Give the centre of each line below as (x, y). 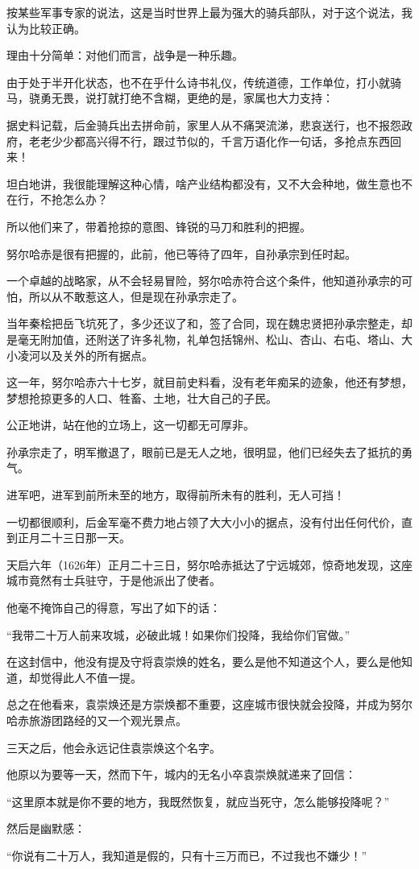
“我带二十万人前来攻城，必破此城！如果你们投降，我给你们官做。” (178, 634)
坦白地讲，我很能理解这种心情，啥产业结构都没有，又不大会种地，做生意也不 (209, 183)
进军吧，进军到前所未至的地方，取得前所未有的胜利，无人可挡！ (176, 495)
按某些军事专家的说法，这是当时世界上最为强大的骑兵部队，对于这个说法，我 (209, 12)
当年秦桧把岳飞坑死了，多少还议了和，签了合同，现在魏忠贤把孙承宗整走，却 (209, 323)
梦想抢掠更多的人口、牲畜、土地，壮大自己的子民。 (142, 397)
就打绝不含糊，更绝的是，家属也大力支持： (220, 98)
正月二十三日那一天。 (74, 538)
